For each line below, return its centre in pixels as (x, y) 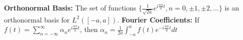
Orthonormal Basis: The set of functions (70, 7)
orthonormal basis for (37, 19)
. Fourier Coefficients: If (158, 19)
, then (89, 29)
